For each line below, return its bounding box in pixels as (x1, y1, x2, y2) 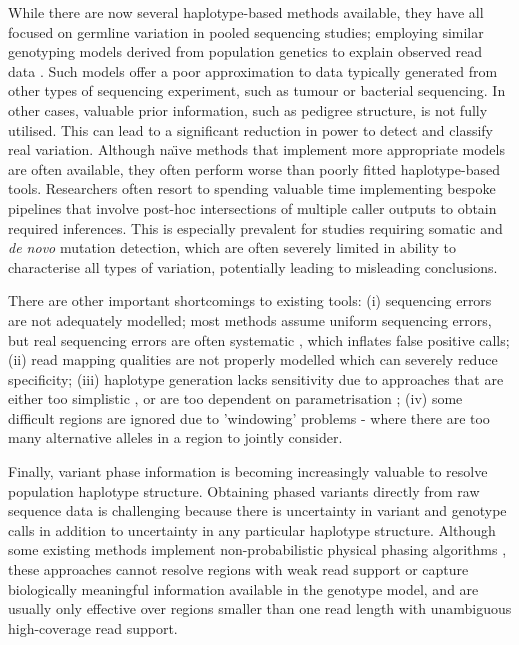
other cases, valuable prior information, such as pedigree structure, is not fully (8, 99, 488, 120)
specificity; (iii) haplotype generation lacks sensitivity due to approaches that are (8, 368, 504, 389)
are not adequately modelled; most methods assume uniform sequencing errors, (8, 309, 492, 330)
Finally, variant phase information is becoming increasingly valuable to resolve (8, 461, 488, 482)
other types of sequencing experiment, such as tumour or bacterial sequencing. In (8, 80, 506, 101)
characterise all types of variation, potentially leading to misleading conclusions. (8, 256, 498, 277)
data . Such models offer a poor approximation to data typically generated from (8, 60, 498, 81)
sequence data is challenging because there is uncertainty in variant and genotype (8, 500, 507, 521)
